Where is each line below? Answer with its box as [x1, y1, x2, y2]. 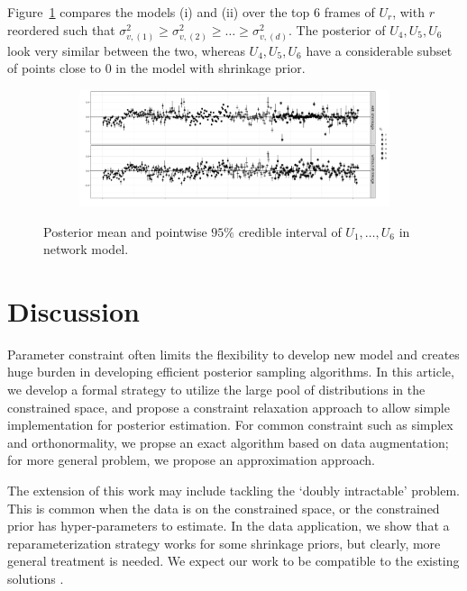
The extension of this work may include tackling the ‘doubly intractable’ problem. [7, 481, 460, 499]
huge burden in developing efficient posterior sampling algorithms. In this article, [7, 362, 454, 381]
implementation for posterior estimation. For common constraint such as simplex [7, 415, 453, 434]
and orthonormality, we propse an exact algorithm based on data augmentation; [7, 432, 449, 451]
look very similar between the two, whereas [7, 41, 245, 59]
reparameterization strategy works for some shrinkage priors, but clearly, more [7, 533, 441, 552]
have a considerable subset [306, 41, 453, 59]
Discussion [7, 292, 140, 329]
